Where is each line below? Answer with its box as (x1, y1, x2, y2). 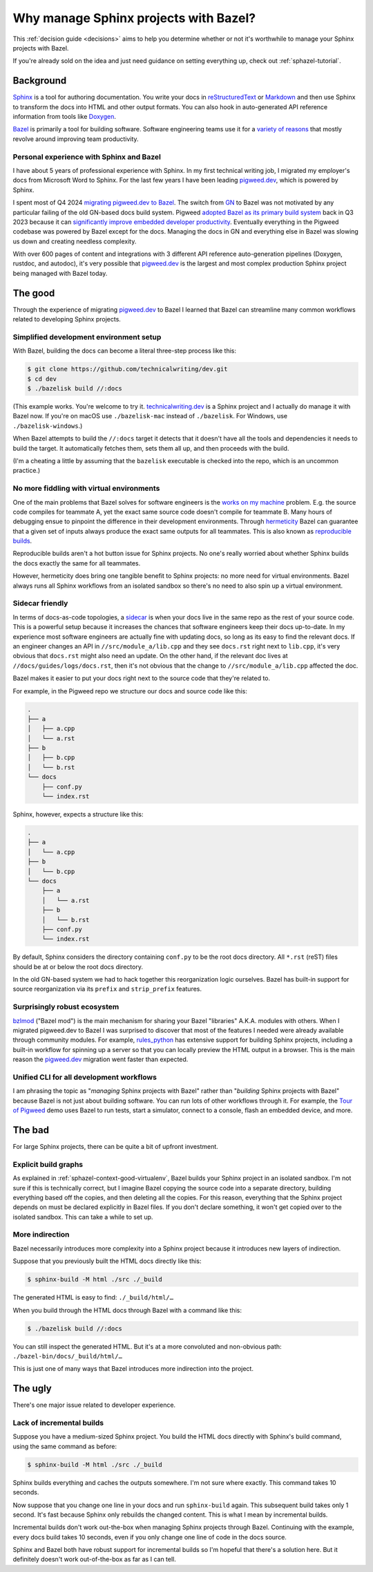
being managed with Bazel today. (12, 269, 108, 277)
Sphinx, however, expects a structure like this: (12, 810, 144, 818)
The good (12, 287, 55, 299)
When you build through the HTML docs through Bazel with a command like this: (12, 1306, 242, 1314)
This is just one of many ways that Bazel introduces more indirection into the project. (12, 1365, 254, 1373)
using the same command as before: (12, 1442, 117, 1450)
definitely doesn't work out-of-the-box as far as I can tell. (12, 1555, 176, 1564)
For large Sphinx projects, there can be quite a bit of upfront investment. (12, 1142, 219, 1150)
